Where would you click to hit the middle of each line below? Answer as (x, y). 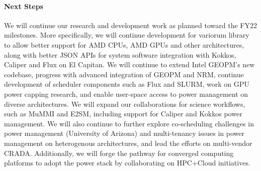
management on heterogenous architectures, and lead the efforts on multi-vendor (128, 143)
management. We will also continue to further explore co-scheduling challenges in (129, 123)
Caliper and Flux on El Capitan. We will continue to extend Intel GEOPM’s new (129, 64)
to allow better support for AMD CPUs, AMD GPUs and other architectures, (124, 44)
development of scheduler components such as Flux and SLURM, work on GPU (127, 84)
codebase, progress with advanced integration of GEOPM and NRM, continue (124, 74)
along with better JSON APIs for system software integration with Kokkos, (120, 54)
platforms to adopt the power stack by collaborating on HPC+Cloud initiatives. (127, 163)
